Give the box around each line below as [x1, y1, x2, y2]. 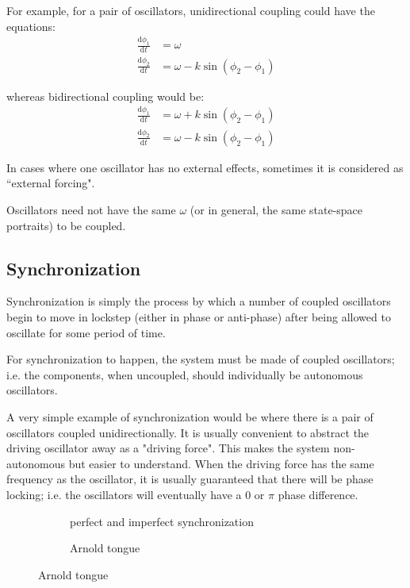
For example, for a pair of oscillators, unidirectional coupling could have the [6, 2, 375, 18]
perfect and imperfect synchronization [70, 513, 254, 529]
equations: [6, 17, 56, 34]
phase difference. [278, 486, 358, 502]
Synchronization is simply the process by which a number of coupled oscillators [6, 293, 391, 309]
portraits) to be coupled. [6, 217, 126, 233]
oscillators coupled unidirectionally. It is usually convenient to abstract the [6, 424, 370, 440]
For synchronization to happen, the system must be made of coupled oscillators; [6, 351, 395, 367]
